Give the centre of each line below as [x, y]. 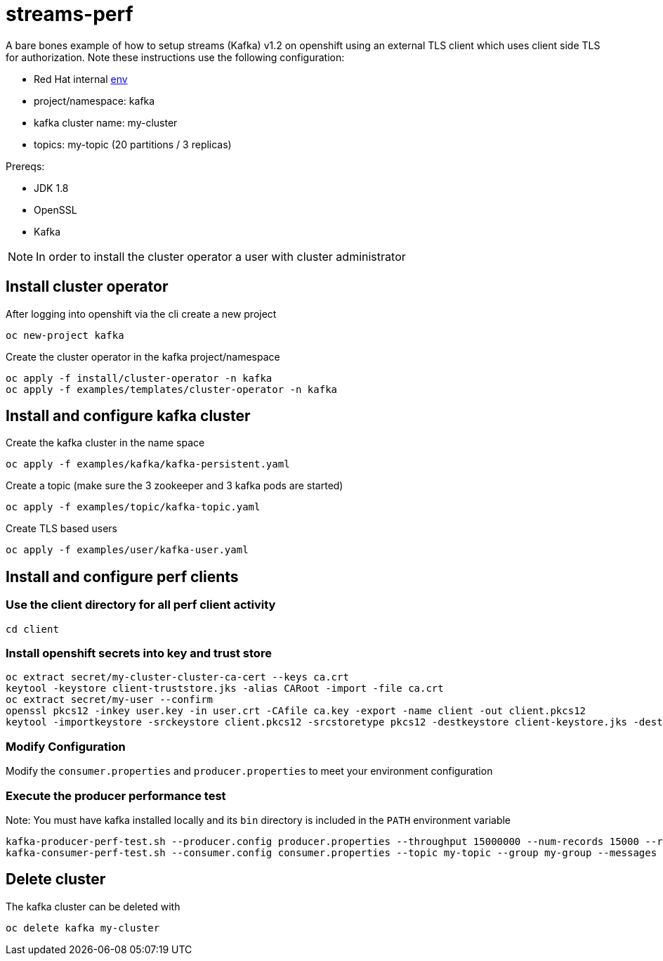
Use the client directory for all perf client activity [141, 605]
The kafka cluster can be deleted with [93, 906]
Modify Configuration [66, 746]
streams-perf [70, 14]
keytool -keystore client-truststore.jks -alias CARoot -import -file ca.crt [225, 689]
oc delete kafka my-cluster [83, 928]
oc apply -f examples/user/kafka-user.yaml [127, 550]
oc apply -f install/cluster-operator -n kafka [139, 378]
